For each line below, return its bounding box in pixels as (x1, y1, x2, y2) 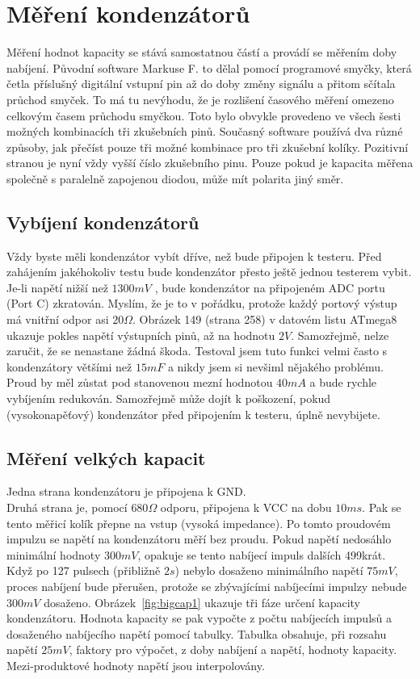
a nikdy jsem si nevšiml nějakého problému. (167, 358, 384, 375)
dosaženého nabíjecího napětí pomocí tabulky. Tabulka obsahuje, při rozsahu (6, 625, 387, 642)
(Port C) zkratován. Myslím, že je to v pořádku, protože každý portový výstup (6, 295, 397, 312)
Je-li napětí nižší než (6, 279, 108, 295)
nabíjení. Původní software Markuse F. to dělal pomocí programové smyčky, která (6, 59, 412, 76)
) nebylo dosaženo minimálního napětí (174, 562, 363, 579)
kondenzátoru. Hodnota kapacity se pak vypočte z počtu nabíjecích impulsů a (6, 610, 393, 627)
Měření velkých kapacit (6, 445, 206, 470)
